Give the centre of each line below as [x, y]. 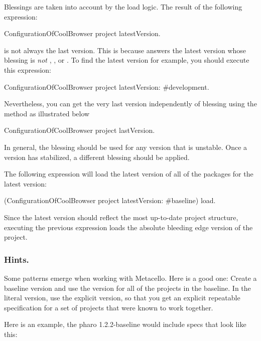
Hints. [17, 259]
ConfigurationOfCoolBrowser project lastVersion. [80, 130]
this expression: [28, 69]
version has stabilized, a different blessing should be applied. [97, 157]
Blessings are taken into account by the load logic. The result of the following [123, 7]
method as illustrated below [47, 113]
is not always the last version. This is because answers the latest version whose [125, 50]
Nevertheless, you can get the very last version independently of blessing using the [130, 104]
